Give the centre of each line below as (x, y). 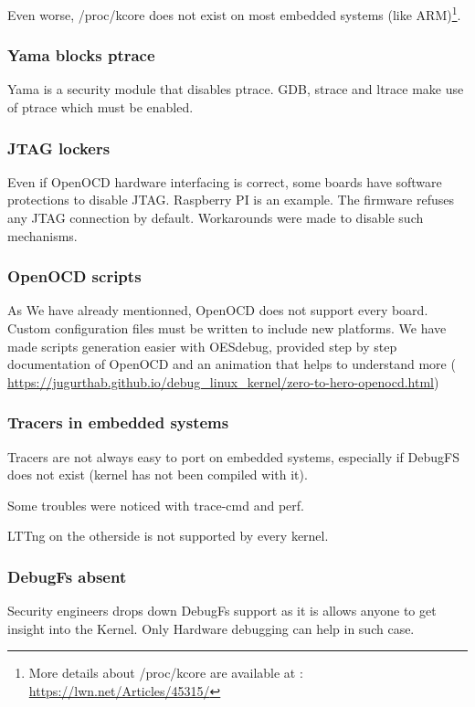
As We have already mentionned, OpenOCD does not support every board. (218, 310)
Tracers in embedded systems (118, 422)
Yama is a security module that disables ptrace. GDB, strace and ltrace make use (236, 89)
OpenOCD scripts (74, 276)
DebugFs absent (67, 576)
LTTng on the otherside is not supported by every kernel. (168, 536)
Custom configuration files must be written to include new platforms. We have (227, 328)
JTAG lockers (59, 148)
